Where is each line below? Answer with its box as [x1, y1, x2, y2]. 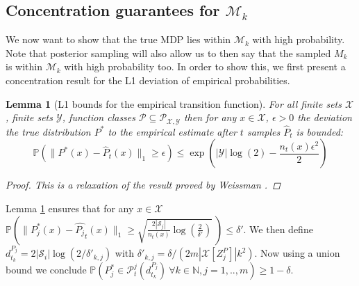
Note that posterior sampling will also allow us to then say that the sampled [6, 45, 331, 60]
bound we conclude [6, 262, 87, 277]
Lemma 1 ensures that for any [6, 201, 134, 216]
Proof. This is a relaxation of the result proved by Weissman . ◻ [6, 177, 281, 192]
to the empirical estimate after [108, 124, 237, 138]
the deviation [297, 110, 352, 125]
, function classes [62, 110, 136, 125]
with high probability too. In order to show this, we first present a [64, 59, 346, 74]
